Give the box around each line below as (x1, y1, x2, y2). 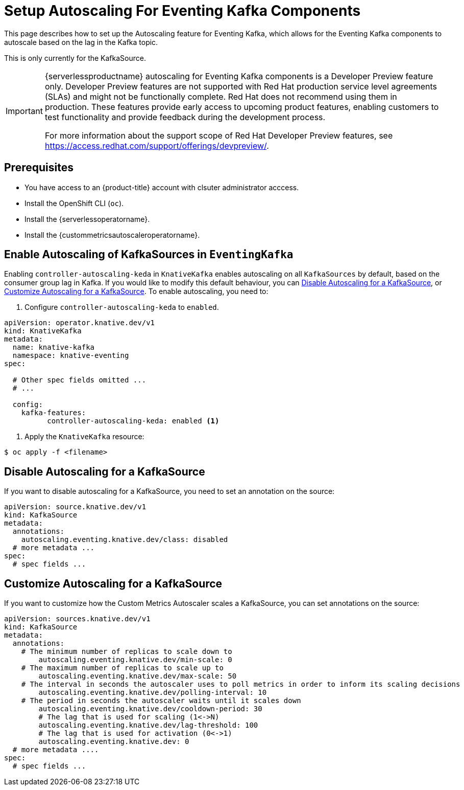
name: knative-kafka (12, 343, 95, 352)
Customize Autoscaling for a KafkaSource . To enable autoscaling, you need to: (4, 287, 268, 296)
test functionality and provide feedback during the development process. (44, 111, 326, 122)
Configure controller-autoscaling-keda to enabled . (25, 303, 219, 312)
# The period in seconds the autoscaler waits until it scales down (21, 696, 301, 705)
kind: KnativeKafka (4, 327, 82, 335)
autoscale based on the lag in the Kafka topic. (4, 37, 158, 47)
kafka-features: (21, 409, 86, 417)
